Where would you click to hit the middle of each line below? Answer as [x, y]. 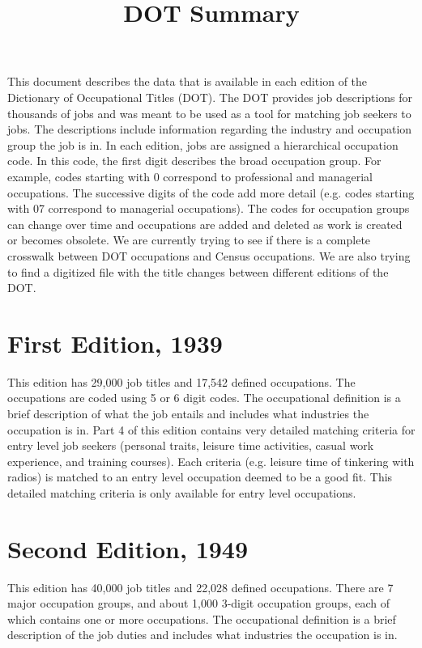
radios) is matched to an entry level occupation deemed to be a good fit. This [200, 477]
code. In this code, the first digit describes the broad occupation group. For [194, 161]
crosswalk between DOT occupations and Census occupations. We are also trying [209, 255]
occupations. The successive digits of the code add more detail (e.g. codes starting [211, 192]
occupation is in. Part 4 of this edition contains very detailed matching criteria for [211, 429]
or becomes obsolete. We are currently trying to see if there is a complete [189, 240]
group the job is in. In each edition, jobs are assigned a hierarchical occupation [203, 144]
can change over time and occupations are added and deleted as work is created [205, 224]
